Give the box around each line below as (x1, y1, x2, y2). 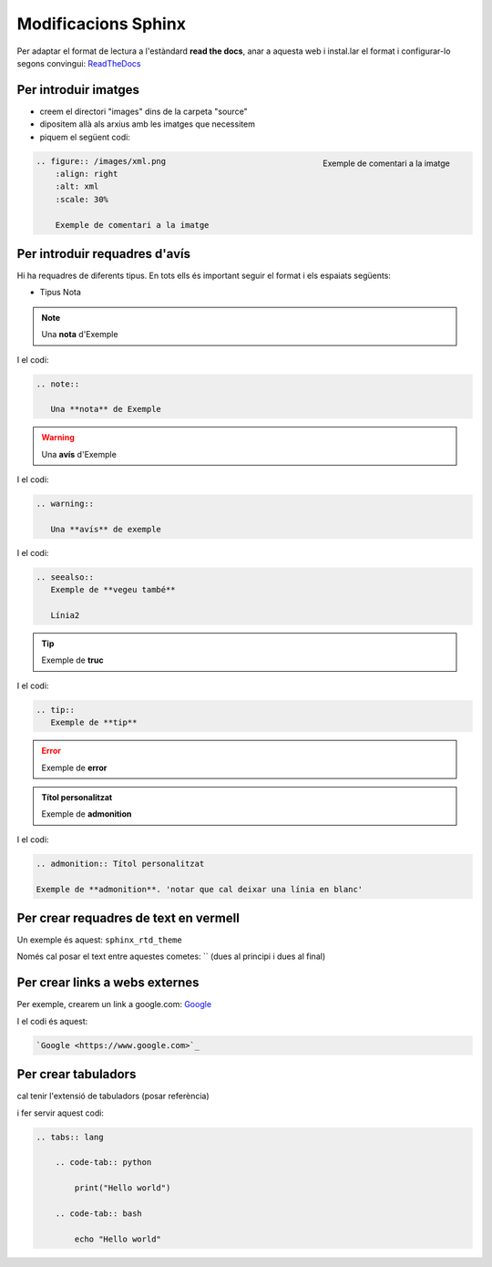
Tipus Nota (39, 287, 82, 298)
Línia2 (50, 611, 80, 621)
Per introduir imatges (16, 82, 140, 98)
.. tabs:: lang (36, 1131, 104, 1142)
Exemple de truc (41, 654, 104, 665)
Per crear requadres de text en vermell (16, 910, 241, 925)
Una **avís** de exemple (50, 524, 161, 534)
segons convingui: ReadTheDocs (16, 57, 141, 68)
